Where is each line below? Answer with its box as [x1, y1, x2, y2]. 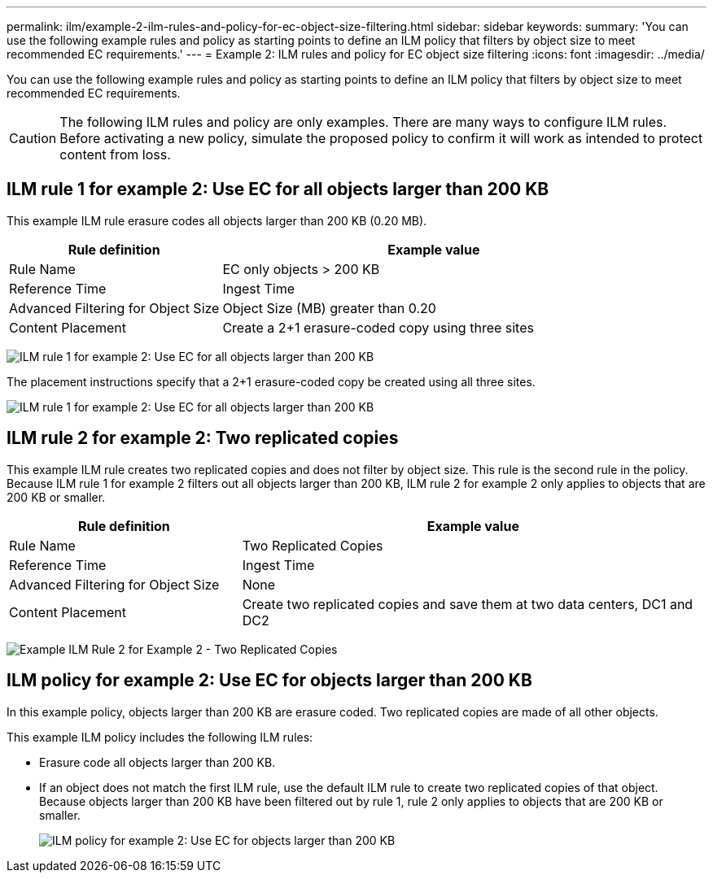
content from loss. [59, 146, 171, 163]
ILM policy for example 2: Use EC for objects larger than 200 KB [7, 670, 532, 691]
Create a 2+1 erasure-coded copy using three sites [222, 319, 534, 336]
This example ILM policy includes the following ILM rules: [7, 729, 313, 744]
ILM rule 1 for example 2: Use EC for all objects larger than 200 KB [7, 179, 549, 200]
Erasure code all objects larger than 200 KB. [39, 755, 276, 769]
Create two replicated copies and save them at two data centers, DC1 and [242, 595, 693, 612]
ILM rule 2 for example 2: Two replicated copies [7, 428, 399, 449]
